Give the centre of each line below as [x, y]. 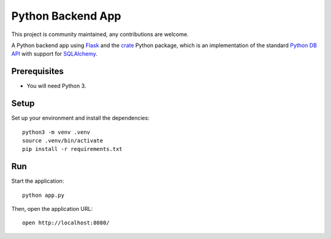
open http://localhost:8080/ [66, 223]
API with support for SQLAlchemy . [54, 54]
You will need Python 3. [56, 86]
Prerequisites [37, 71]
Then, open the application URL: [52, 209]
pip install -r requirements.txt [72, 149]
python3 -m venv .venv [56, 132]
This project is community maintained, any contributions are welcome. [100, 34]
